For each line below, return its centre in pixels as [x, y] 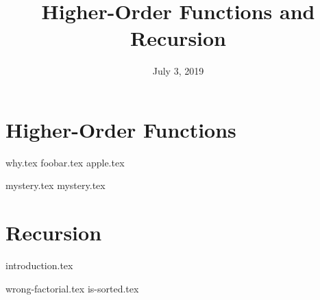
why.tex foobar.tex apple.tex [65, 162]
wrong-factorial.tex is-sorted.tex [72, 288]
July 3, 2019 [178, 71]
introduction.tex [39, 265]
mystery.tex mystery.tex [56, 185]
